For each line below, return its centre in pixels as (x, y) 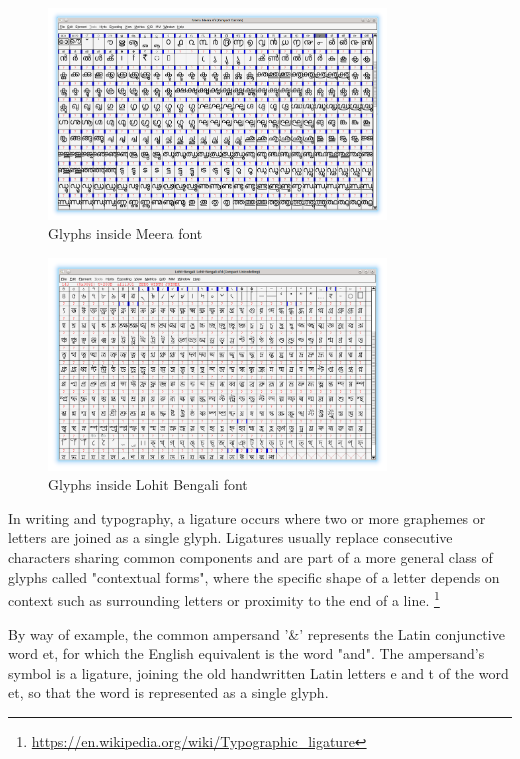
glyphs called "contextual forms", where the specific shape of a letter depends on (254, 576)
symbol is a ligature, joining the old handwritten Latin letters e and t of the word (258, 672)
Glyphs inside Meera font (125, 233)
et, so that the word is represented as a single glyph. (168, 692)
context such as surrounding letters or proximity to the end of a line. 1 (224, 598)
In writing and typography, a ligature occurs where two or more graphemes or (247, 517)
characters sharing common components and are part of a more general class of (250, 557)
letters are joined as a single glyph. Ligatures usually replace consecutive (230, 537)
